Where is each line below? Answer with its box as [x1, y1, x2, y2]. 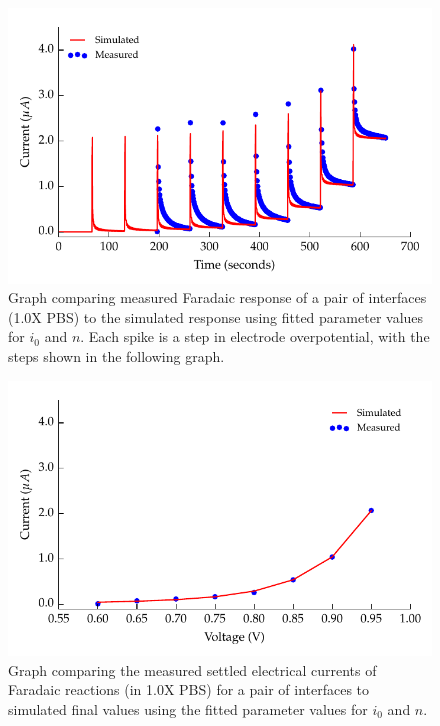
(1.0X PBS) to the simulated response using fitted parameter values [8, 306, 424, 327]
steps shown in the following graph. [8, 345, 225, 366]
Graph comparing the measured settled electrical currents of [8, 659, 377, 680]
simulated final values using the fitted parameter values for [8, 698, 368, 719]
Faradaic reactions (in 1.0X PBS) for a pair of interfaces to [8, 679, 370, 700]
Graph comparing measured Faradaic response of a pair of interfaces [8, 287, 427, 308]
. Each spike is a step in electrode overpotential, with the [80, 326, 430, 347]
